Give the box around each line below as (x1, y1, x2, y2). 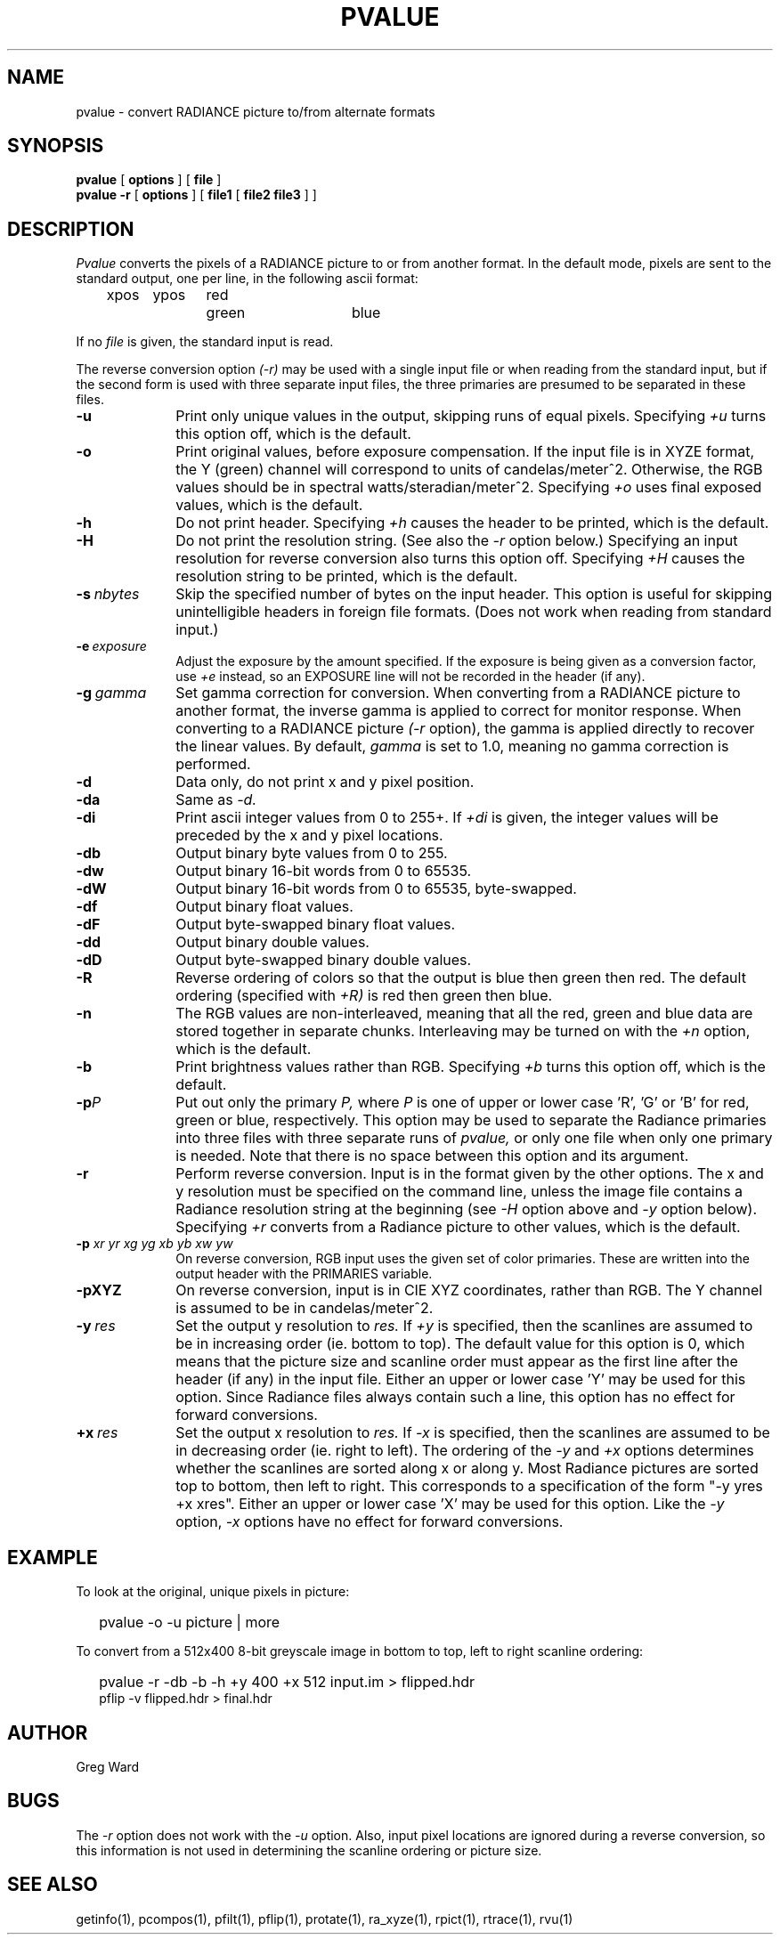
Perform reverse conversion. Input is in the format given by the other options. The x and (175, 1164, 764, 1183)
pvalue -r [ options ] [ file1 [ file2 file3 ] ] (76, 187, 317, 203)
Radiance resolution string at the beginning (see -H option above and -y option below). (175, 1200, 758, 1219)
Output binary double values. (175, 933, 370, 952)
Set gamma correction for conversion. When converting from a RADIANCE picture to (175, 684, 741, 702)
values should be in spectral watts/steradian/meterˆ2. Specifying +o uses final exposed (175, 478, 762, 497)
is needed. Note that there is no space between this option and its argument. (175, 1147, 689, 1165)
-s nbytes (76, 585, 140, 604)
